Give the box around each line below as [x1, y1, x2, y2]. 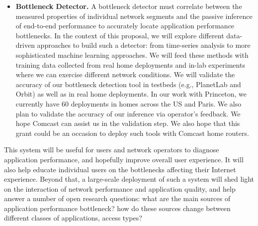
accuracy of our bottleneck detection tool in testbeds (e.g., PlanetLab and [15, 79, 241, 89]
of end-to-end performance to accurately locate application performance [15, 20, 235, 31]
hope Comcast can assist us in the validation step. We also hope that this [15, 118, 240, 128]
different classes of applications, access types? [4, 213, 142, 223]
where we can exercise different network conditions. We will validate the [15, 69, 235, 80]
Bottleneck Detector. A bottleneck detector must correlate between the [15, 1, 242, 11]
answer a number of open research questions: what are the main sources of [4, 193, 231, 204]
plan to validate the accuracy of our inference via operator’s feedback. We [15, 108, 241, 118]
